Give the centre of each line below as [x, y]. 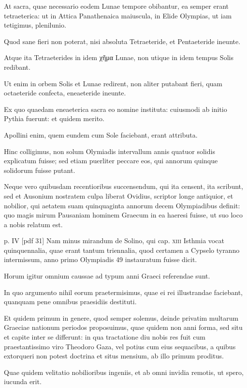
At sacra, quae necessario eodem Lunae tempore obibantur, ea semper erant [116, 6]
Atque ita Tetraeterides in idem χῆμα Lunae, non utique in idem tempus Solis [119, 57]
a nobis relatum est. [33, 224]
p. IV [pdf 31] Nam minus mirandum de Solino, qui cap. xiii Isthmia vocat [114, 241]
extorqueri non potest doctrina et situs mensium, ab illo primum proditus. [114, 356]
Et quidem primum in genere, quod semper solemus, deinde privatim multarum [121, 318]
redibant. [17, 67]
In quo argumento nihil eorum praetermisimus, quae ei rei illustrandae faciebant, [123, 292]
